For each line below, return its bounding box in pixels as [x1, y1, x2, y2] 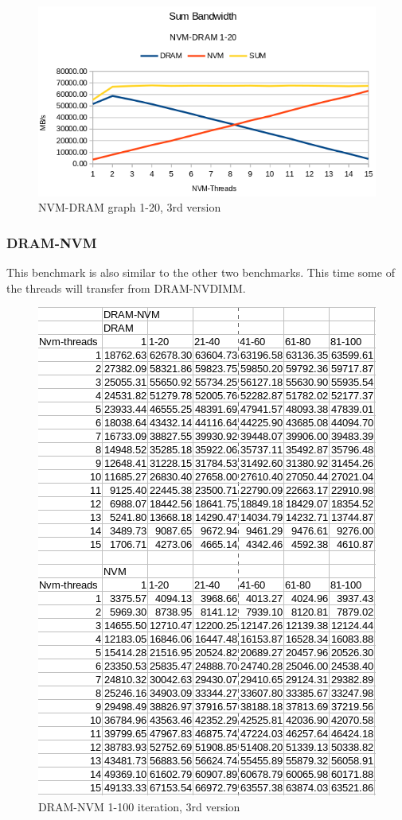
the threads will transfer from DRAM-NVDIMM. [6, 279, 246, 296]
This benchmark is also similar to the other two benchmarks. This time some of [6, 263, 395, 280]
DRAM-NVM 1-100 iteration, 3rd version [38, 798, 240, 814]
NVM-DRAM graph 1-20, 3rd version [38, 199, 221, 216]
